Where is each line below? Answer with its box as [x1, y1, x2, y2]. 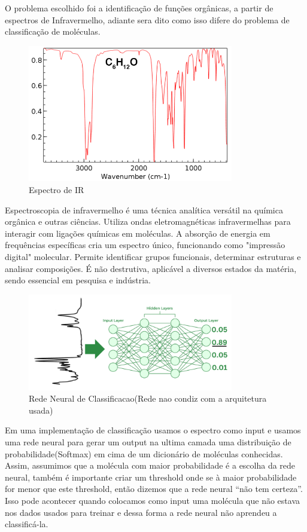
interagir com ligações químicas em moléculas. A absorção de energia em [5, 227, 270, 239]
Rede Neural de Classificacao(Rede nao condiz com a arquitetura [29, 392, 267, 405]
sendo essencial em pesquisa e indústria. [5, 274, 151, 286]
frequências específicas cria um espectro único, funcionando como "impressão [5, 239, 285, 251]
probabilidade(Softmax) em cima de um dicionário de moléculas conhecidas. [5, 447, 283, 460]
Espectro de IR [29, 184, 84, 196]
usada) [29, 403, 53, 416]
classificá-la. [5, 518, 48, 530]
